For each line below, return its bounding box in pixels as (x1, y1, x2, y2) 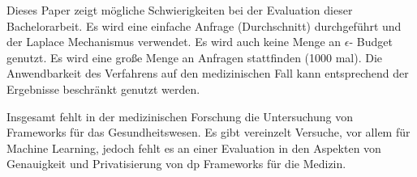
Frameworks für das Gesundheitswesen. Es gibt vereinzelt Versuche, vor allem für (6, 124, 411, 141)
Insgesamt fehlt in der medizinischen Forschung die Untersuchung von (6, 107, 353, 124)
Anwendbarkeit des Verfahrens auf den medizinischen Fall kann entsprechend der (6, 65, 409, 82)
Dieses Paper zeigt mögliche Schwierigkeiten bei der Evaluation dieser (6, 2, 353, 18)
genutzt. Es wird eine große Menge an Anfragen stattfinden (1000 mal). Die (6, 48, 383, 65)
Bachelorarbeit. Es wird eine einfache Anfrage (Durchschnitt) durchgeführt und (6, 17, 402, 34)
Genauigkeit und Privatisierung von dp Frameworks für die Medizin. (6, 155, 346, 172)
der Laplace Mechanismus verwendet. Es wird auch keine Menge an (6, 33, 342, 50)
